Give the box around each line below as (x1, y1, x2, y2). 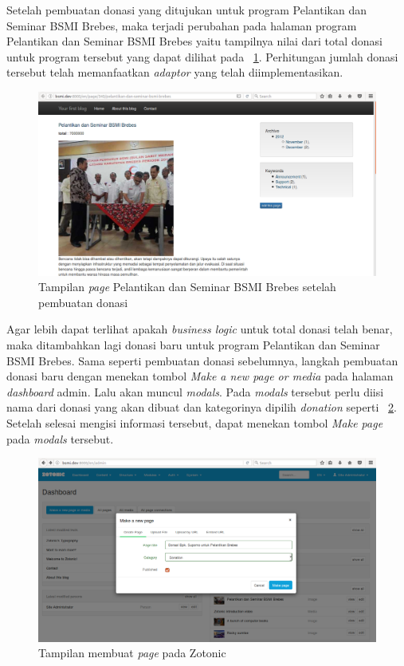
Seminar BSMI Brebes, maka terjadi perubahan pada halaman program (6, 17, 357, 33)
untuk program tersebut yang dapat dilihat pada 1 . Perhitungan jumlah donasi (6, 48, 398, 65)
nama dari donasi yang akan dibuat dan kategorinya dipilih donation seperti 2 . (6, 399, 398, 416)
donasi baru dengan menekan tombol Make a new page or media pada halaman (6, 368, 394, 384)
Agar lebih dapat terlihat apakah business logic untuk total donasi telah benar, (6, 321, 393, 337)
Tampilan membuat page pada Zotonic (38, 644, 226, 661)
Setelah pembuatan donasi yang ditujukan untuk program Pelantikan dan (6, 2, 367, 18)
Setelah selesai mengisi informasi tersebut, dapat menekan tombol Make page (6, 414, 383, 431)
